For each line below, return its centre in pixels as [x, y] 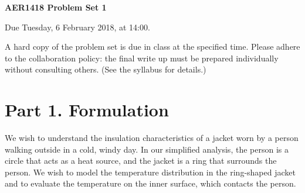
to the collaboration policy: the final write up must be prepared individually [142, 58]
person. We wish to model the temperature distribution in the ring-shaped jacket [150, 172]
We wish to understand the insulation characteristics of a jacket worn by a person [152, 138]
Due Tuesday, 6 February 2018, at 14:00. [77, 27]
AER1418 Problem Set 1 [56, 7]
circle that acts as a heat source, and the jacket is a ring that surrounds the [141, 161]
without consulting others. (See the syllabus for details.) [106, 69]
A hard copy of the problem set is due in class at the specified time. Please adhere [152, 46]
